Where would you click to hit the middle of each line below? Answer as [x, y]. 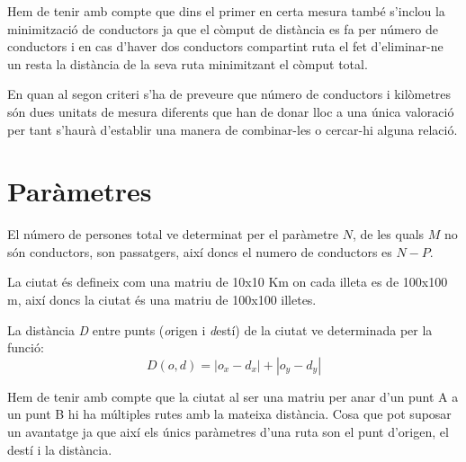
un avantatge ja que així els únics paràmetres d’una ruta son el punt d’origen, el [228, 432]
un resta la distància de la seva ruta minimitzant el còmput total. [188, 63]
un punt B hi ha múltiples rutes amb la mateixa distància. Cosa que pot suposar [229, 414]
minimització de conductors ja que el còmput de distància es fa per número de [223, 28]
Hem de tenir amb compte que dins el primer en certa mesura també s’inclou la [226, 11]
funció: [26, 347]
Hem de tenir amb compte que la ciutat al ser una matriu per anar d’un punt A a [233, 396]
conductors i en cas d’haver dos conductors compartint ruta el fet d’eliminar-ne [225, 46]
